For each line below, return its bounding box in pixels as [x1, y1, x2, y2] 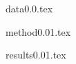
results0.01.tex [6, 47, 66, 62]
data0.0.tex [6, 1, 53, 15]
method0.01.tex [6, 24, 71, 39]
